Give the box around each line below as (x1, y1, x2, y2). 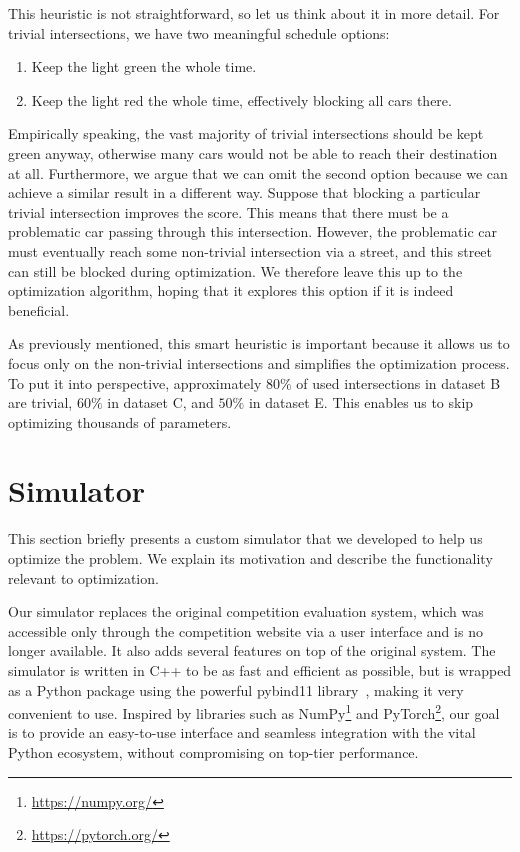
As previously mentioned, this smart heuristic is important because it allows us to (8, 333, 510, 354)
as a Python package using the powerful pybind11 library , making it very (8, 679, 464, 700)
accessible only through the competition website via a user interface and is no (8, 620, 483, 641)
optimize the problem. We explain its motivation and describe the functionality (8, 548, 493, 568)
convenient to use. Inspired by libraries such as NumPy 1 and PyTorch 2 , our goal (8, 700, 500, 723)
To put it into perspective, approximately (8, 372, 262, 393)
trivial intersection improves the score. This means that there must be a (8, 201, 449, 222)
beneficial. (8, 299, 70, 320)
